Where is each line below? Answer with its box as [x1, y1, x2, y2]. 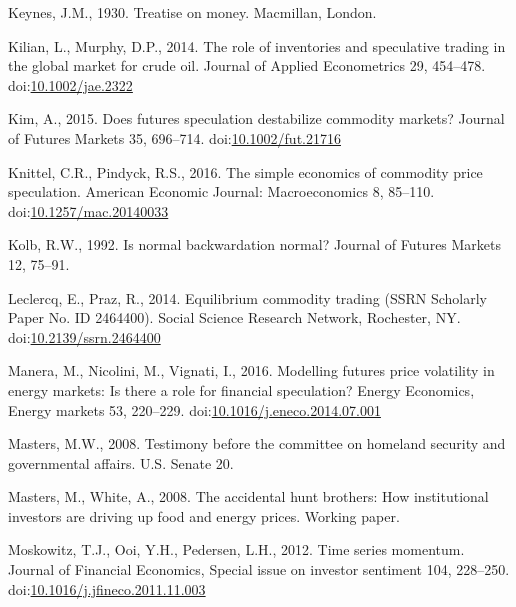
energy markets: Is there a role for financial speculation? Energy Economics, [8, 379, 475, 400]
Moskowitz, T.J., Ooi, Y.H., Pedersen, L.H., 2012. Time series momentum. [8, 539, 465, 560]
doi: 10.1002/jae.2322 [8, 74, 133, 95]
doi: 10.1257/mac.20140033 [8, 200, 169, 221]
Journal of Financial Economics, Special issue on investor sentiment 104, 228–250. [8, 559, 510, 580]
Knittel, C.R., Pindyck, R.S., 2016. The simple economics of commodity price [8, 161, 483, 182]
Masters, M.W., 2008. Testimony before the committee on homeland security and [8, 433, 506, 454]
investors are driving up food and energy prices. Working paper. [8, 505, 400, 526]
